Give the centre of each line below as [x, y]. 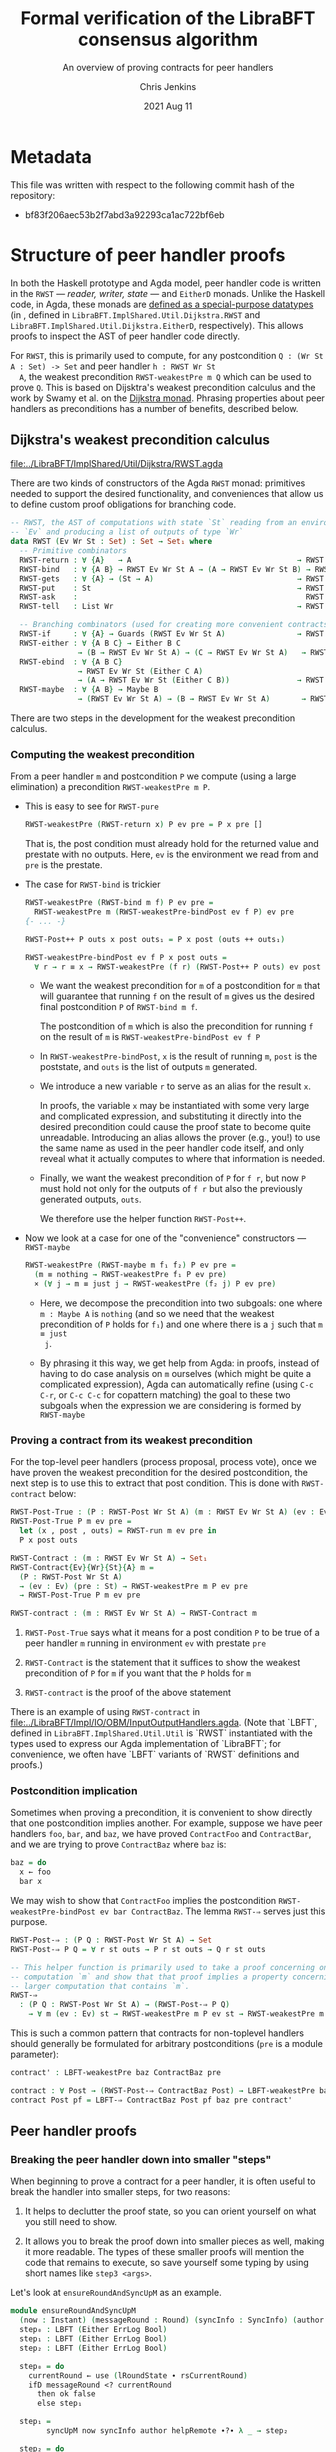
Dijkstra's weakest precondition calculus [140, 440]
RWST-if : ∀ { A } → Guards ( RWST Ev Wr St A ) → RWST [172, 634]
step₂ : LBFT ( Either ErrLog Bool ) [93, 2348]
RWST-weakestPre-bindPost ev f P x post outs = [125, 957]
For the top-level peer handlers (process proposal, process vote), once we [163, 1462]
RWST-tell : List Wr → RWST [172, 607]
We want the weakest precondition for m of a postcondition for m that [180, 986]
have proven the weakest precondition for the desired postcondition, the [159, 1473]
